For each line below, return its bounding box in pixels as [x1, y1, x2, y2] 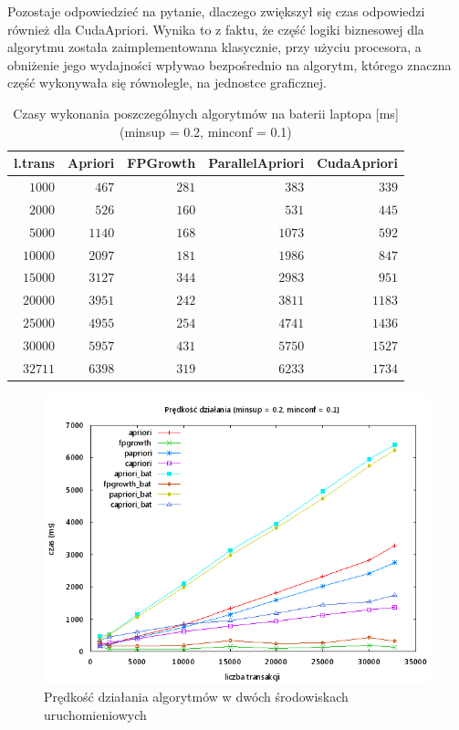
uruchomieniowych [44, 705, 147, 725]
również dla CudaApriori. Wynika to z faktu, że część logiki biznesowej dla [7, 19, 424, 38]
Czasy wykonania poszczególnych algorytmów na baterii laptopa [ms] [13, 103, 399, 122]
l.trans [14, 153, 55, 172]
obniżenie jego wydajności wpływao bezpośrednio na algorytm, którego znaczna [7, 55, 452, 74]
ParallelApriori [208, 153, 305, 172]
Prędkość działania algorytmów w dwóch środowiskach [44, 687, 349, 706]
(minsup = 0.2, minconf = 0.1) [120, 121, 292, 141]
